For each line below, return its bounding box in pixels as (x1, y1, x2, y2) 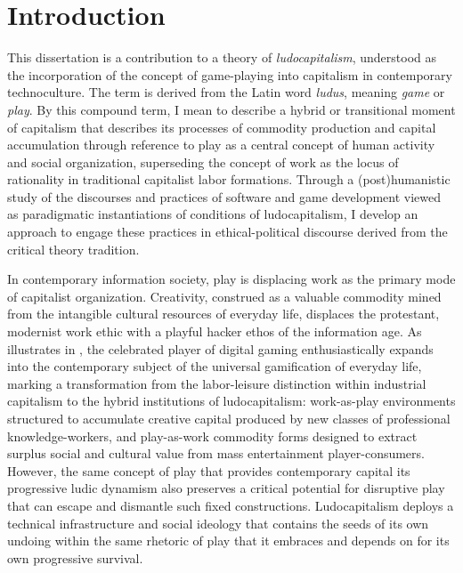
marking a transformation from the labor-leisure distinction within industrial (7, 374, 426, 392)
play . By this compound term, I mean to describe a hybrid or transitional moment (7, 100, 456, 118)
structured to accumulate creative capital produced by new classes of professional (7, 409, 451, 427)
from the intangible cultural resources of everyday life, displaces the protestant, (7, 304, 440, 323)
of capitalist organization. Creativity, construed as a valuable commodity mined (7, 286, 442, 305)
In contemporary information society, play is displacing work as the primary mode (7, 270, 456, 288)
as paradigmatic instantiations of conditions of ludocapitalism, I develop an (7, 205, 418, 223)
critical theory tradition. (7, 239, 140, 258)
